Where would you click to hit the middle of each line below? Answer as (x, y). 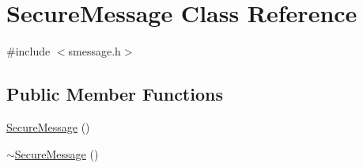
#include (28, 51)
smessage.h (95, 51)
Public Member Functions (115, 94)
